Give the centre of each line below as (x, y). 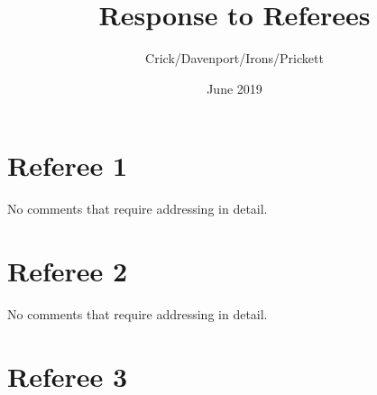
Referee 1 (68, 165)
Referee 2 (68, 271)
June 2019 (234, 88)
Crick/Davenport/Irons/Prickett (234, 58)
